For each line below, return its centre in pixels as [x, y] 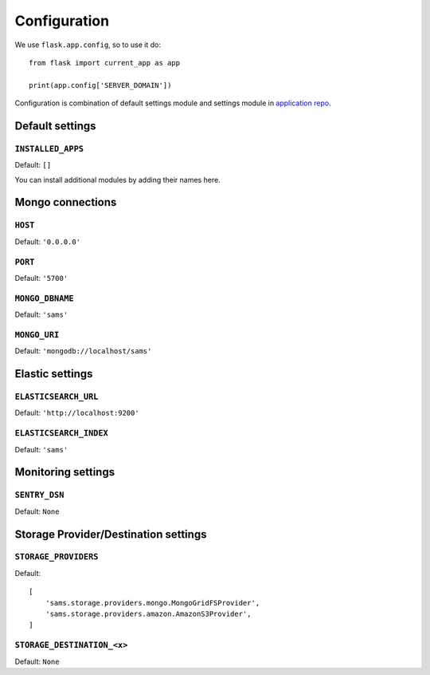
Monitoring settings [65, 472]
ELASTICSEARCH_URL [57, 397]
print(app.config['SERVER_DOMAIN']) [100, 85]
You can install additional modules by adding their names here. [117, 180]
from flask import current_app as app [105, 63]
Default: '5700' [41, 278]
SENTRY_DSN [39, 495]
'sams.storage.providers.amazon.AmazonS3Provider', [148, 614]
